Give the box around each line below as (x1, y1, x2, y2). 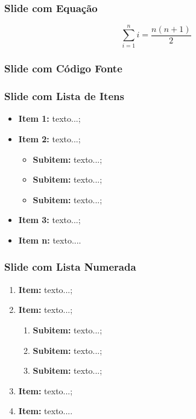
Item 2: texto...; (18, 133, 81, 145)
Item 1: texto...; (18, 112, 81, 125)
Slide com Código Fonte (4, 61, 122, 76)
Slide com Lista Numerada (4, 259, 136, 274)
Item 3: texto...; (18, 213, 81, 226)
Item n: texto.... (18, 233, 81, 246)
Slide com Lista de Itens (4, 89, 124, 104)
